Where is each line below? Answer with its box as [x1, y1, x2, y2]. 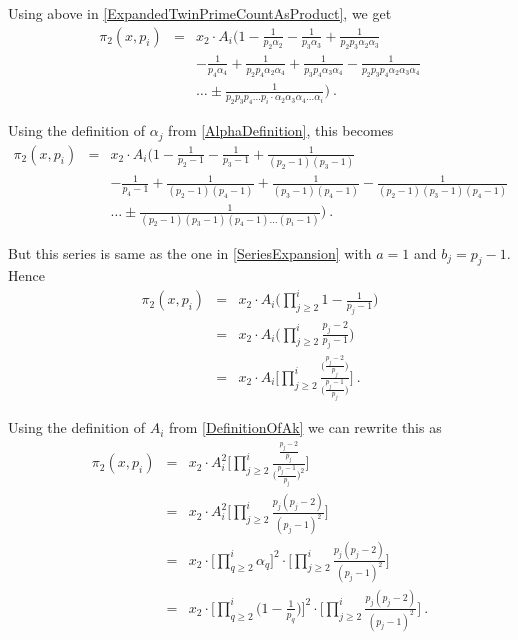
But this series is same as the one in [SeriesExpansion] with [8, 242, 372, 263]
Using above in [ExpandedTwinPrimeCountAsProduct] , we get [8, 3, 392, 23]
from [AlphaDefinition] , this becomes [168, 120, 394, 141]
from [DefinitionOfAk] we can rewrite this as [168, 417, 442, 438]
